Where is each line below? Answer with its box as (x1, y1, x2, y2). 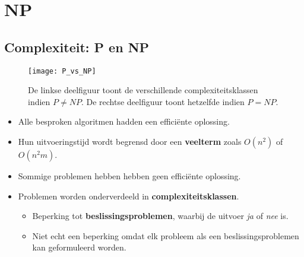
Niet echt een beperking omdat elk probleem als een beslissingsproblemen (32, 229, 299, 242)
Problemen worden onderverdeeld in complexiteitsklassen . (18, 189, 239, 202)
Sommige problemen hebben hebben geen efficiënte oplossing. (18, 170, 241, 182)
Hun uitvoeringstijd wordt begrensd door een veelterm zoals (18, 135, 242, 148)
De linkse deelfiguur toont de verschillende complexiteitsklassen (28, 84, 258, 96)
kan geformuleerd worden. (32, 241, 126, 253)
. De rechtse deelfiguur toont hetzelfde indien (81, 95, 245, 107)
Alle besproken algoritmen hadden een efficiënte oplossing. (18, 115, 230, 128)
